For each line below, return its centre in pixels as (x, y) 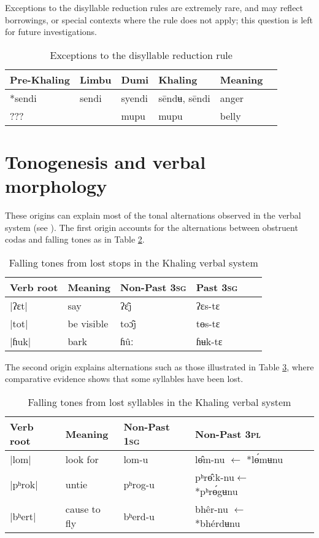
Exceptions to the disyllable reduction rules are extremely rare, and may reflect (154, 7)
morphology (56, 186)
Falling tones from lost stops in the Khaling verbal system (133, 262)
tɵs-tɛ (208, 323)
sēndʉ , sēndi (184, 98)
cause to (83, 509)
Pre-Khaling (40, 79)
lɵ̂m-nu (210, 459)
